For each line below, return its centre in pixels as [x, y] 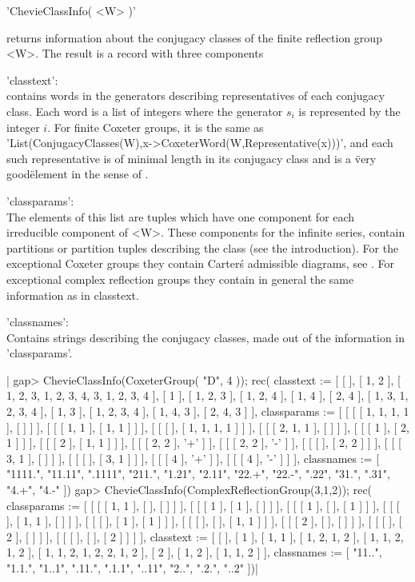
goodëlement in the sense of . [78, 174]
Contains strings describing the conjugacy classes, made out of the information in [206, 337]
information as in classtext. [73, 295]
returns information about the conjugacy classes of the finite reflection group [194, 37]
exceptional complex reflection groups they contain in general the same [180, 279]
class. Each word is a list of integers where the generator [145, 111]
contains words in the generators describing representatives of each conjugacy [196, 96]
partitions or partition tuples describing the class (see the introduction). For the [203, 247]
